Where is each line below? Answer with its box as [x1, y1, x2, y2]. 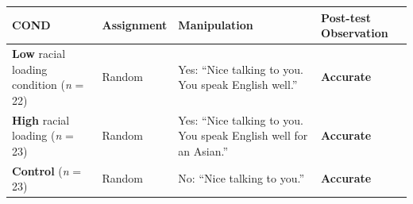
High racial [12, 111, 70, 128]
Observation [321, 25, 388, 41]
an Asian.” [178, 142, 229, 159]
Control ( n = [12, 162, 82, 179]
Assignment [102, 17, 168, 33]
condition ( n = [12, 76, 84, 93]
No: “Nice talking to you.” [178, 170, 305, 187]
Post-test [321, 9, 371, 25]
